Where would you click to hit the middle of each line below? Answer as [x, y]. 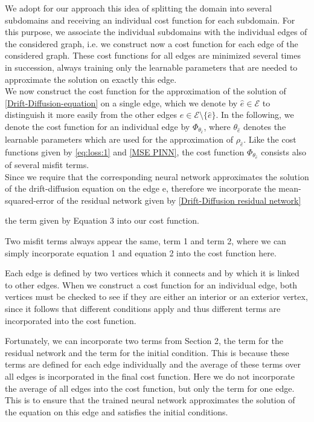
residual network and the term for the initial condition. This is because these [147, 352]
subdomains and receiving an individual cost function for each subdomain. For [150, 20]
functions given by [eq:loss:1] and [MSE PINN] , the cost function [125, 151]
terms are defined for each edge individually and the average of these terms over [153, 364]
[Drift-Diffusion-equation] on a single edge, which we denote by [121, 102]
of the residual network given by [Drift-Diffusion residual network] [179, 200]
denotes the [265, 126]
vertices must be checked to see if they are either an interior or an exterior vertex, [156, 297]
